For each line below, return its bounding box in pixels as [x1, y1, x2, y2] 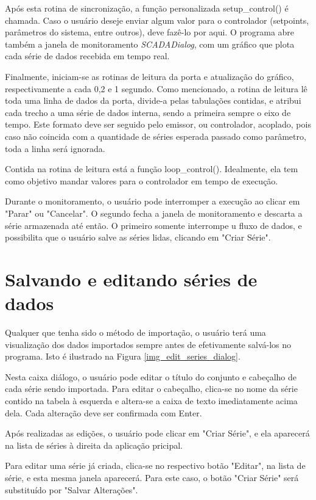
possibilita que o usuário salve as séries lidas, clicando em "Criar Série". [5, 231, 271, 244]
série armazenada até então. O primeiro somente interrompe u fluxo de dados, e [5, 219, 302, 231]
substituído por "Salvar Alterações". [5, 483, 138, 496]
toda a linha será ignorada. [5, 142, 105, 154]
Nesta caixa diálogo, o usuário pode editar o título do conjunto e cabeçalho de [5, 370, 297, 383]
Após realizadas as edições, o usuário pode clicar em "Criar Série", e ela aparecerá [5, 427, 310, 440]
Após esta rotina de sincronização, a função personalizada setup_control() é [5, 2, 289, 14]
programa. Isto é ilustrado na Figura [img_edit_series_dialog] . [5, 350, 241, 363]
